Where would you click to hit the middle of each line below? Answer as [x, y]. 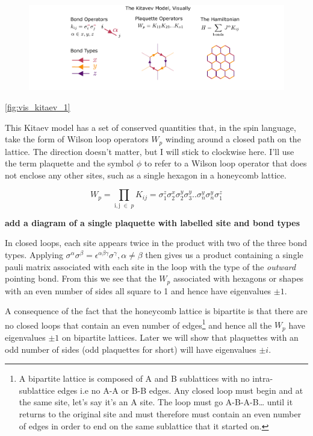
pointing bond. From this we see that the [81, 278]
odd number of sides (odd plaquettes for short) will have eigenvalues [131, 349]
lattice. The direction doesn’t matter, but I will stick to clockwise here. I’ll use [150, 151]
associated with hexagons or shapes [238, 278]
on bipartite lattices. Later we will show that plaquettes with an [180, 337]
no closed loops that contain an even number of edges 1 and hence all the [138, 324]
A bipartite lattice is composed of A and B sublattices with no [134, 378]
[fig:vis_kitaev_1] [38, 107]
